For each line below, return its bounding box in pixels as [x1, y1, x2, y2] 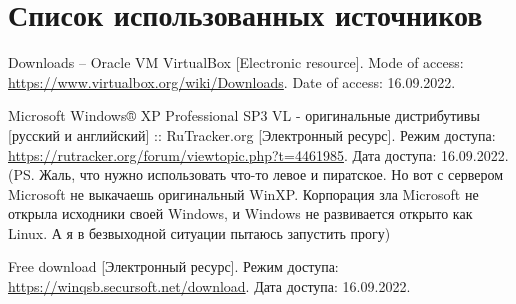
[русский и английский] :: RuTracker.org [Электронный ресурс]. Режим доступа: [8, 124, 496, 145]
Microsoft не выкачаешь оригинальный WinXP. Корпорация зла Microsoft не [8, 183, 479, 204]
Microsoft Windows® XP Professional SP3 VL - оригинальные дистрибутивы [8, 105, 480, 126]
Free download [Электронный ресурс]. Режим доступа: [8, 256, 339, 277]
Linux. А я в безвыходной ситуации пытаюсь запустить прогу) [8, 222, 391, 243]
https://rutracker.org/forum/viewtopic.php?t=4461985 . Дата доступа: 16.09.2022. [8, 144, 509, 165]
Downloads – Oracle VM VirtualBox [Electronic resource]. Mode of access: [8, 52, 464, 73]
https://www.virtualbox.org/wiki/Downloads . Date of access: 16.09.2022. [8, 71, 456, 92]
